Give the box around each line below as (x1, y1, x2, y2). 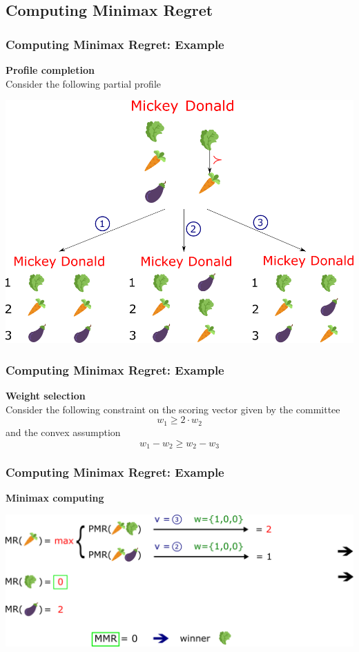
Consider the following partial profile (6, 76, 162, 90)
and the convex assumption (6, 424, 121, 439)
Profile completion (6, 63, 95, 77)
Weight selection (6, 388, 86, 403)
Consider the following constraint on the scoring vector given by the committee (6, 402, 340, 416)
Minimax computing (6, 491, 104, 505)
